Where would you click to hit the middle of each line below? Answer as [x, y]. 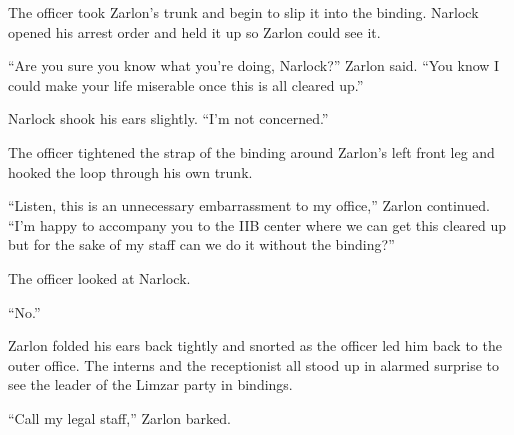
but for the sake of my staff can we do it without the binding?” [201, 244]
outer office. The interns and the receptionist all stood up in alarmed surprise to [254, 364]
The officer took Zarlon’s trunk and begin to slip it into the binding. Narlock [243, 12]
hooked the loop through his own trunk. [130, 171]
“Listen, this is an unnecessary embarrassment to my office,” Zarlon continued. [249, 205]
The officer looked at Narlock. [99, 277]
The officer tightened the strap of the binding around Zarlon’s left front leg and [251, 151]
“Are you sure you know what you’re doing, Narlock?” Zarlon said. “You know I [254, 65]
